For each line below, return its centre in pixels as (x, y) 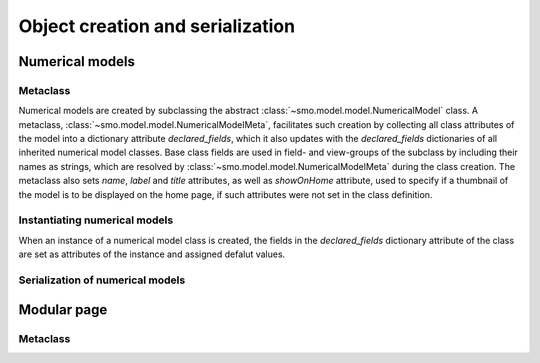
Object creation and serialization (156, 26)
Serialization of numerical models (102, 280)
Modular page (63, 309)
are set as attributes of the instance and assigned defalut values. (152, 254)
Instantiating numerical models (96, 220)
